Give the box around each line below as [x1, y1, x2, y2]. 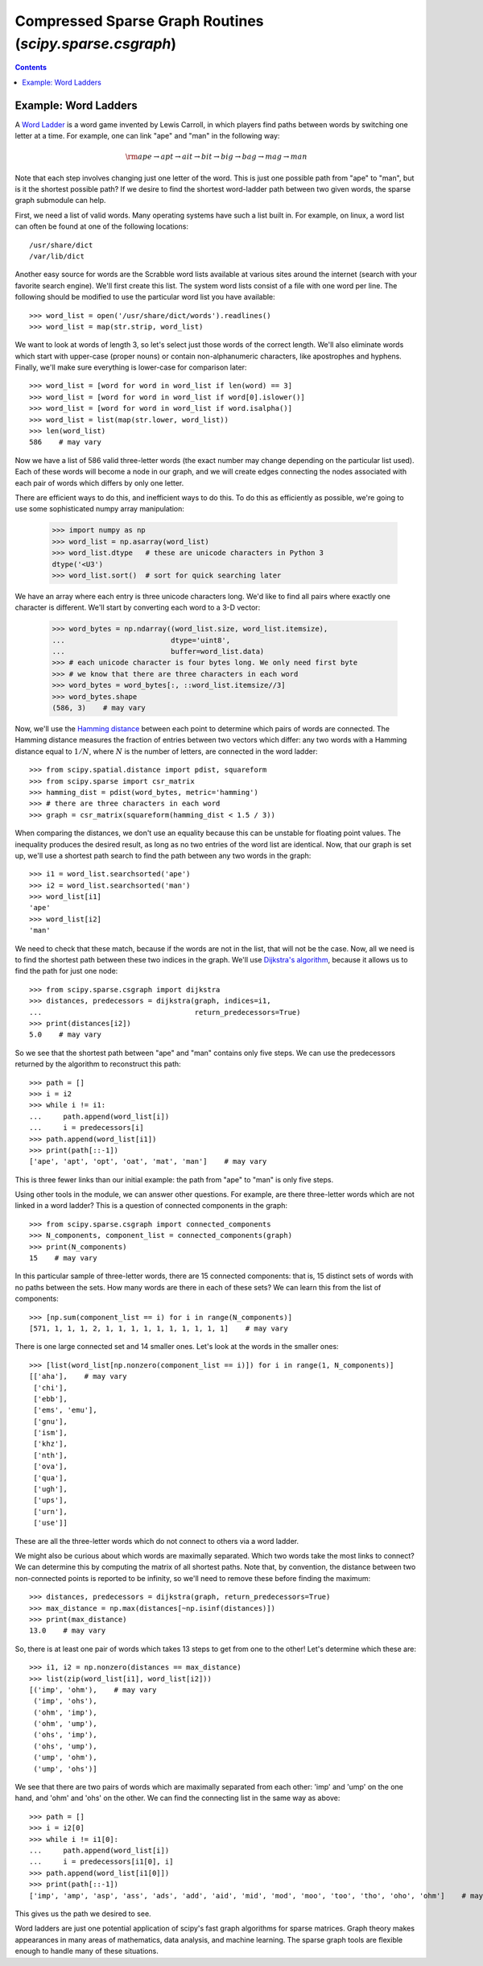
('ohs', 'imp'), [33, 1730, 97, 1740]
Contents [14, 63, 47, 72]
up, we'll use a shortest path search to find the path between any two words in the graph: [14, 851, 312, 860]
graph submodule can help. [14, 196, 106, 205]
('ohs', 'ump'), [33, 1741, 97, 1751]
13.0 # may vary [29, 1626, 106, 1635]
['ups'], [33, 1496, 68, 1505]
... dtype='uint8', [52, 635, 231, 644]
